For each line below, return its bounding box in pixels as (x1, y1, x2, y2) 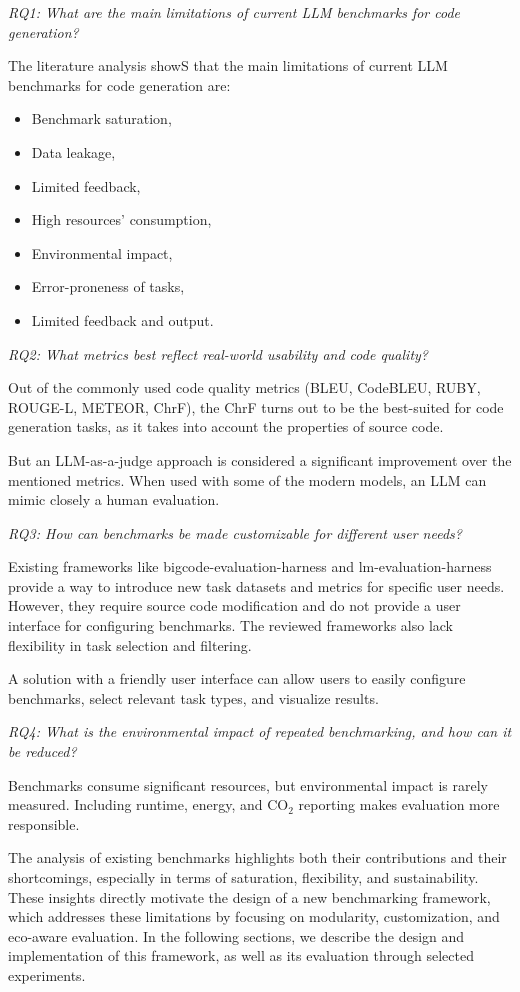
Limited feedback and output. (31, 309, 214, 330)
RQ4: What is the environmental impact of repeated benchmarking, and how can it (8, 721, 512, 742)
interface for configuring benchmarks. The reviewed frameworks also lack (8, 615, 453, 636)
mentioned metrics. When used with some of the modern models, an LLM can (8, 469, 487, 490)
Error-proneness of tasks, (31, 276, 185, 297)
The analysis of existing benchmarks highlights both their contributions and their (8, 847, 507, 868)
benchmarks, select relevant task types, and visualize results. (8, 687, 379, 708)
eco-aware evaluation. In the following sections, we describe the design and (8, 925, 465, 946)
